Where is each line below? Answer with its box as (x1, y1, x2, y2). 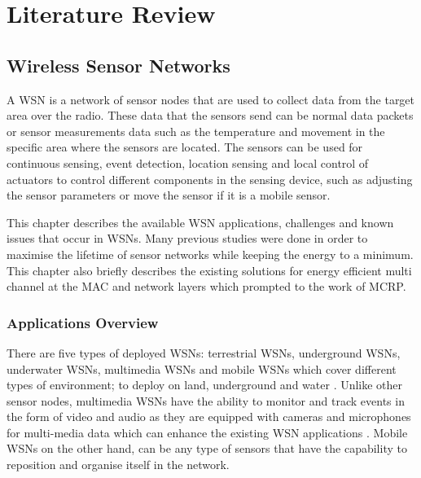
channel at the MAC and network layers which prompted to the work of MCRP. (7, 278, 406, 295)
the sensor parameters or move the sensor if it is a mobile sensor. (7, 186, 331, 204)
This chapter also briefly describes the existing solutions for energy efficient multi (7, 261, 412, 278)
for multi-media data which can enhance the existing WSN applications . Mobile (7, 423, 408, 441)
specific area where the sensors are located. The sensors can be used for (7, 138, 363, 156)
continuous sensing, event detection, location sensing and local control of (7, 154, 369, 171)
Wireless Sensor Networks (7, 52, 230, 77)
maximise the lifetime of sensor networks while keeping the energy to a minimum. (7, 245, 414, 262)
